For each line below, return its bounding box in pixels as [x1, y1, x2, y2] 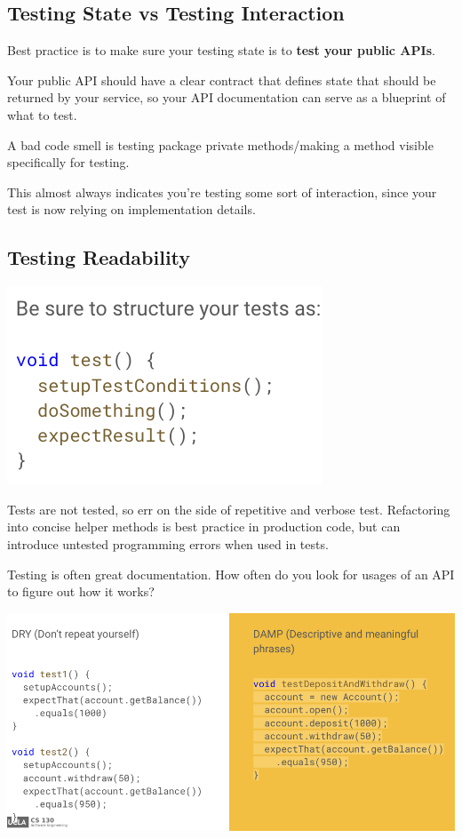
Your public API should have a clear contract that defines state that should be [7, 70, 436, 89]
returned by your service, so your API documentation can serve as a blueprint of [7, 88, 446, 107]
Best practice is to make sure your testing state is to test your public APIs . [7, 41, 435, 60]
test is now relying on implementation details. [7, 200, 256, 219]
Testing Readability [7, 243, 191, 271]
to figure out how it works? [7, 582, 155, 601]
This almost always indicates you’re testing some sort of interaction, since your [7, 182, 437, 201]
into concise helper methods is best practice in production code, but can [7, 517, 401, 536]
